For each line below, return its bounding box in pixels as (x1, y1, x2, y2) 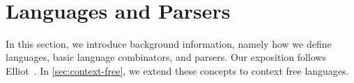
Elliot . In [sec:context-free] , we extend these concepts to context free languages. (6, 64, 349, 78)
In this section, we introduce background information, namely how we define (6, 36, 332, 50)
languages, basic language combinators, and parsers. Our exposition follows (6, 50, 326, 64)
